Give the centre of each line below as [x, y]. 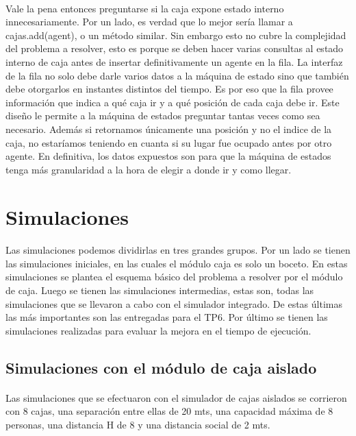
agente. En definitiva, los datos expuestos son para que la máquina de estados [168, 156]
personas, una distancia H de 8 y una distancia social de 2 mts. [138, 424]
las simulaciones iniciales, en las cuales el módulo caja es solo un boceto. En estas [177, 263]
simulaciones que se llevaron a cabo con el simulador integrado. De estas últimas [174, 303]
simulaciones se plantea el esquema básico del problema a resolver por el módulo [174, 277]
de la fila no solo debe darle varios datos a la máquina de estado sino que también [177, 75]
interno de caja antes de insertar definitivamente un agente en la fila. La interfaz [174, 61]
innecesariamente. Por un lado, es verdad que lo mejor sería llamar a [149, 22]
